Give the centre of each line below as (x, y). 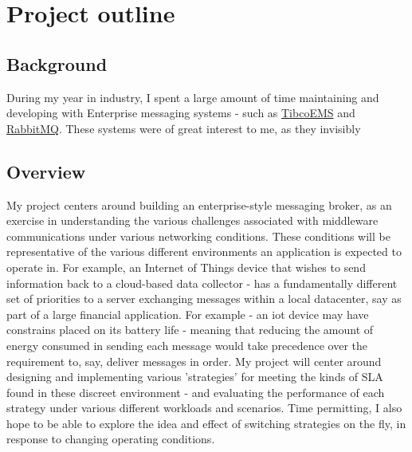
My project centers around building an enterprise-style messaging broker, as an (199, 204)
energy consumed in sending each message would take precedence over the (187, 345)
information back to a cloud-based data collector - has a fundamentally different (202, 283)
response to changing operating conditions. (111, 439)
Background (57, 63)
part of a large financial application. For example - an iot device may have (188, 314)
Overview (46, 171)
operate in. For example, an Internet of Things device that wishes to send (186, 267)
